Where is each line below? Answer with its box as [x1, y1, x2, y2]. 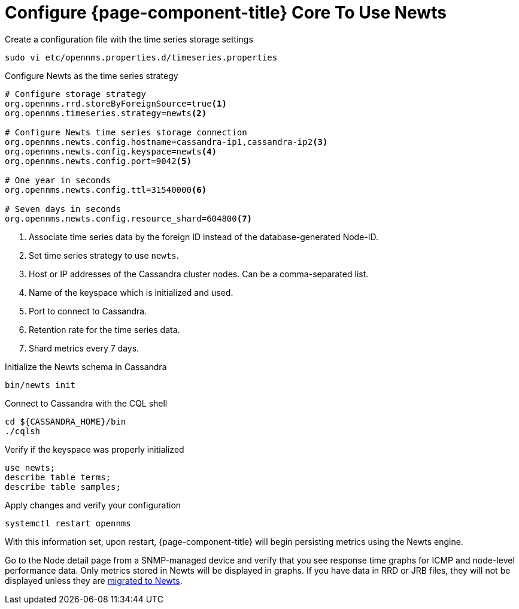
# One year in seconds [5, 175, 111, 185]
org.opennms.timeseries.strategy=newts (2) [5, 108, 207, 118]
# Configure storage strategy [5, 89, 147, 99]
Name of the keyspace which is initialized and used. [29, 287, 233, 298]
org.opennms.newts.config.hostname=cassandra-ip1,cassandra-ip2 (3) [5, 137, 328, 147]
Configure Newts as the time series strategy [5, 70, 178, 81]
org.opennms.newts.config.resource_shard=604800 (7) [5, 213, 253, 223]
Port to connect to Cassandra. [29, 305, 147, 316]
